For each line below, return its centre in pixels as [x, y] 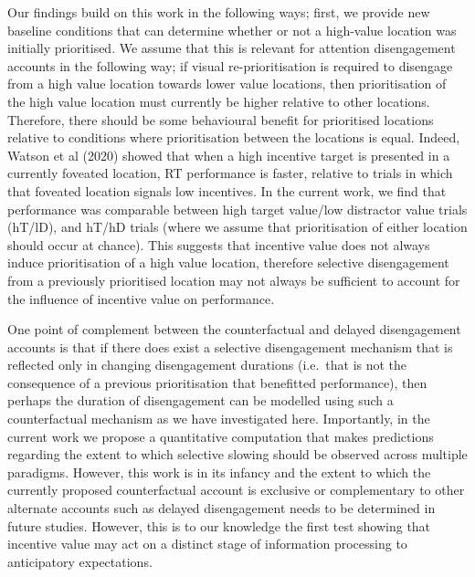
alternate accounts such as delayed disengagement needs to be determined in [222, 508]
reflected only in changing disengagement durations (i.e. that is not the [207, 365]
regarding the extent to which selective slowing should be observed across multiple [237, 454]
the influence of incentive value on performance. [141, 298]
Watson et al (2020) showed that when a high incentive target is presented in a [229, 155]
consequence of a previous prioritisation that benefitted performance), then [217, 382]
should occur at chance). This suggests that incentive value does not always [219, 244]
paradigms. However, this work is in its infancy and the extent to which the [219, 472]
